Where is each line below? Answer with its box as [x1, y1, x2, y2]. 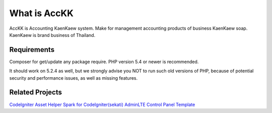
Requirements [9, 45, 55, 54]
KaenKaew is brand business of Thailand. [9, 32, 96, 38]
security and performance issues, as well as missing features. [9, 75, 138, 81]
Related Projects [9, 88, 62, 97]
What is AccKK [9, 8, 74, 19]
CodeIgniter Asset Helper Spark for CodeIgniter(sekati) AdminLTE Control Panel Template [9, 101, 195, 107]
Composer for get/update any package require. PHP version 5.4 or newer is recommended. [9, 59, 199, 65]
